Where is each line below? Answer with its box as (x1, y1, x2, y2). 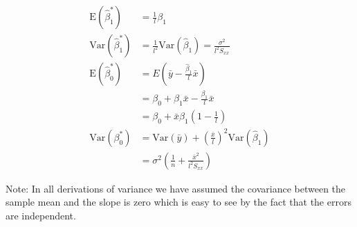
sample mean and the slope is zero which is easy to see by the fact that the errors (6, 195, 351, 209)
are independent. (6, 208, 76, 222)
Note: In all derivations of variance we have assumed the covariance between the (6, 181, 346, 195)
